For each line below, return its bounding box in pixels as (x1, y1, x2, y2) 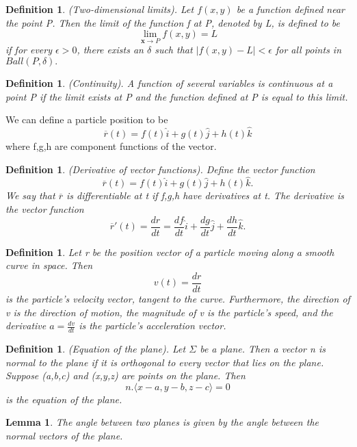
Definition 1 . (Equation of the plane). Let (5, 341, 186, 355)
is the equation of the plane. (5, 392, 122, 406)
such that (155, 42, 193, 57)
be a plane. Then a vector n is (200, 341, 326, 355)
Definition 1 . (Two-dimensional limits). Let (5, 2, 194, 16)
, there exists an (77, 42, 144, 57)
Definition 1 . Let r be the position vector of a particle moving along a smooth (5, 244, 334, 259)
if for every (5, 42, 53, 57)
